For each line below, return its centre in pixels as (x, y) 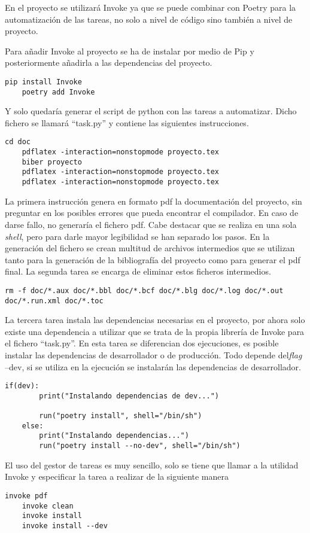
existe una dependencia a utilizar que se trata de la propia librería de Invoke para (155, 331)
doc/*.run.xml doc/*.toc (54, 301)
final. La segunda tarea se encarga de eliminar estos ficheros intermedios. (138, 271)
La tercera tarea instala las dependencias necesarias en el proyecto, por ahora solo (155, 320)
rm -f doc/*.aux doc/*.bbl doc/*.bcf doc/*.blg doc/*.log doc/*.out (144, 290)
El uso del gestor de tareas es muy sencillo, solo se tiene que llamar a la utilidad (152, 465)
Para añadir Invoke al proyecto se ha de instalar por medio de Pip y (130, 51)
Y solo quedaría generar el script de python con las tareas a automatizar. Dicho (151, 111)
